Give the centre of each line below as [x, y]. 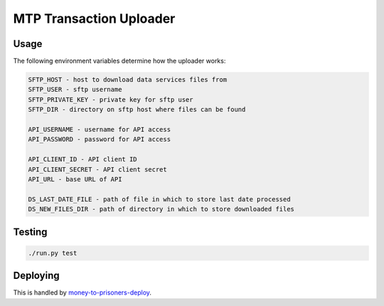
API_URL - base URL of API [75, 179]
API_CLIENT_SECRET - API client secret [97, 169]
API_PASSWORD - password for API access [99, 139]
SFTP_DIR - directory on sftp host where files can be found [137, 110]
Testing [30, 232]
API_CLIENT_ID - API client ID [83, 159]
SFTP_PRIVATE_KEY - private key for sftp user [111, 99]
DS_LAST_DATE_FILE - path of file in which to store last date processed [159, 199]
